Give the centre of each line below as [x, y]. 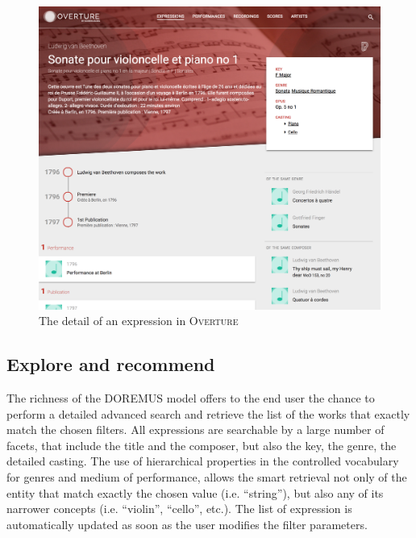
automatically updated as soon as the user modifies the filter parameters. [187, 524]
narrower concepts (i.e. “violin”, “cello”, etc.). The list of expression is [179, 509]
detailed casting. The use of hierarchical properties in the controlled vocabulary [203, 461]
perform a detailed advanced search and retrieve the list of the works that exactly [208, 413]
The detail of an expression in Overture [139, 321]
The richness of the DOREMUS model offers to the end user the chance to [191, 397]
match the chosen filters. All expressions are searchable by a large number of [196, 430]
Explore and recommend [111, 364]
